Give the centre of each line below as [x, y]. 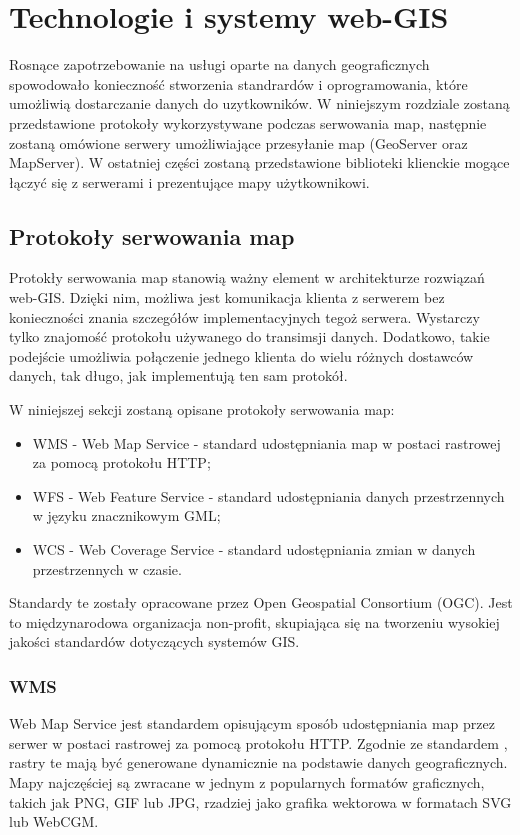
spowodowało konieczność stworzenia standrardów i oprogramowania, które [238, 83]
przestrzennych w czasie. [107, 568]
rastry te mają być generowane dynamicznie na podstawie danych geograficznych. [258, 762]
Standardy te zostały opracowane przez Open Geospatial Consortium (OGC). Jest [261, 602]
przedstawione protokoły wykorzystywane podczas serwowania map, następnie [248, 122]
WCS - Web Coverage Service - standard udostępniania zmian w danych [254, 549]
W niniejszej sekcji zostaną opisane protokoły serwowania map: [202, 409]
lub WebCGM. [54, 821]
